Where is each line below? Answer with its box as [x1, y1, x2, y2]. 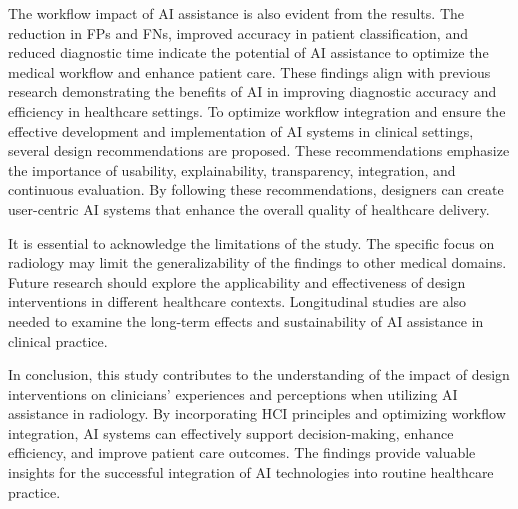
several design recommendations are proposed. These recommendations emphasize [8, 140, 510, 161]
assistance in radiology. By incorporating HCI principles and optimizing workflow [8, 403, 506, 424]
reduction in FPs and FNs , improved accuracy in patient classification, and [8, 22, 468, 43]
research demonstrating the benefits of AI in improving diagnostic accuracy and [8, 81, 497, 102]
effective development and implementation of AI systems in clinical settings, [8, 120, 474, 141]
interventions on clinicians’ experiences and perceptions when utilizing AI [8, 383, 458, 404]
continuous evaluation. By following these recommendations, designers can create [8, 179, 504, 200]
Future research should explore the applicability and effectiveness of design [8, 271, 466, 292]
